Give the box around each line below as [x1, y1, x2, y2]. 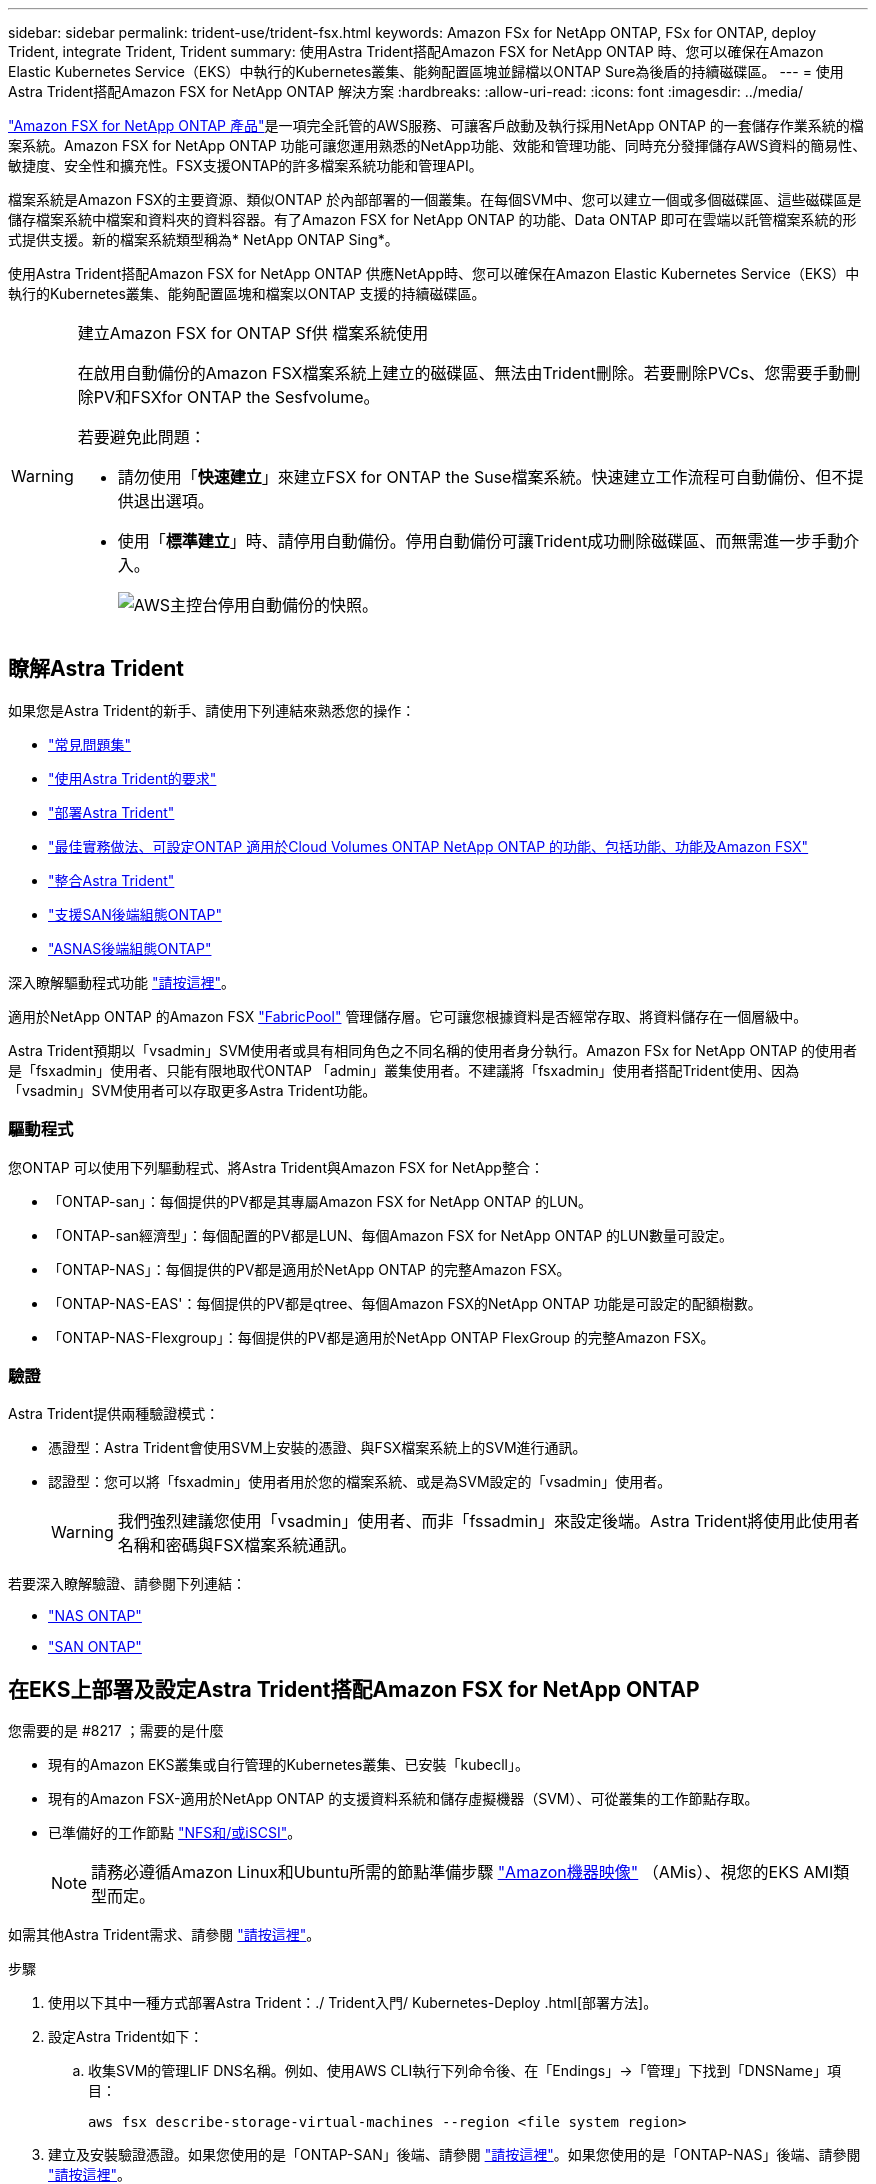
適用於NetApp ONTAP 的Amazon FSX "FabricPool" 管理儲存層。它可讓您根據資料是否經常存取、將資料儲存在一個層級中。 [8, 1007, 808, 1025]
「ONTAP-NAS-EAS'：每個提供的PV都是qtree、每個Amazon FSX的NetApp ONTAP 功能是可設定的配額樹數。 [48, 1294, 762, 1312]
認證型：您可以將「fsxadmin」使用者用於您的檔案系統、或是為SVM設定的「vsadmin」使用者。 [48, 1473, 672, 1491]
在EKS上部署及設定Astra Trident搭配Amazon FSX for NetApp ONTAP [8, 1676, 700, 1702]
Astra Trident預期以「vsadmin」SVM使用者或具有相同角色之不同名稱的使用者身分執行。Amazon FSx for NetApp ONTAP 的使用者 [8, 1041, 858, 1059]
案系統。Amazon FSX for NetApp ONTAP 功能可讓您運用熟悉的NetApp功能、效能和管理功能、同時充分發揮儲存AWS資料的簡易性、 [8, 137, 867, 154]
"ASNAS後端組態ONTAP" [48, 939, 212, 957]
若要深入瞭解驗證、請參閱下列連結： [8, 1575, 246, 1593]
